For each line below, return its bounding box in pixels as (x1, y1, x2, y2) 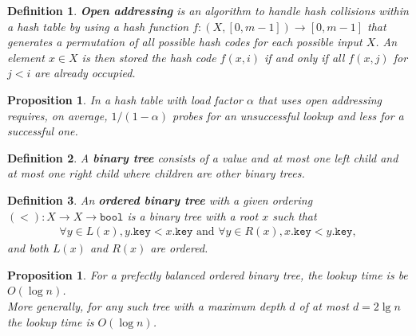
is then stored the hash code (81, 49, 216, 65)
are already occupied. (34, 64, 136, 81)
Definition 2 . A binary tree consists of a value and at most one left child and (7, 149, 398, 166)
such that (272, 207, 317, 224)
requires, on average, (7, 107, 108, 123)
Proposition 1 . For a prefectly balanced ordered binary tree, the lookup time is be (7, 266, 408, 283)
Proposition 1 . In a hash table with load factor (7, 91, 243, 107)
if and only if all (264, 49, 345, 65)
